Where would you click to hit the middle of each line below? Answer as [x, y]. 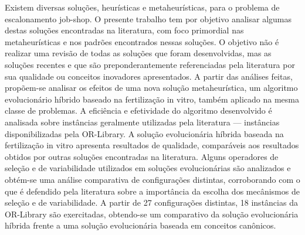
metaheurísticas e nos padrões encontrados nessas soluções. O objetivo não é [142, 41]
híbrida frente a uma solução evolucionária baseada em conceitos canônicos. [140, 225]
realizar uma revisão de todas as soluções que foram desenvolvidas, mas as [138, 53]
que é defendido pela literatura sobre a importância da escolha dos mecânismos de [152, 191]
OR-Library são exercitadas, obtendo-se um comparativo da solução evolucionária [152, 214]
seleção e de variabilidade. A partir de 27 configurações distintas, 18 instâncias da [151, 202]
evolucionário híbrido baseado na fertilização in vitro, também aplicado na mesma [152, 99]
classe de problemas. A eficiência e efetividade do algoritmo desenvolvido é [138, 110]
